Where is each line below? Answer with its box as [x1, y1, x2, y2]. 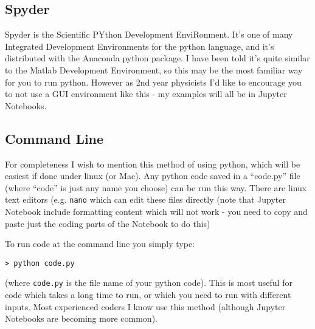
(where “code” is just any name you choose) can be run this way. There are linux [5, 181, 307, 194]
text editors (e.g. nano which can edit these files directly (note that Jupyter [5, 193, 286, 206]
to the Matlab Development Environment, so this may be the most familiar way [5, 63, 303, 76]
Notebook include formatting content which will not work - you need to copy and [5, 205, 308, 217]
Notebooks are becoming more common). [5, 312, 157, 325]
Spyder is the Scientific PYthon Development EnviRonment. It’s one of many [5, 28, 293, 41]
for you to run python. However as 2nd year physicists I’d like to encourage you [5, 75, 302, 88]
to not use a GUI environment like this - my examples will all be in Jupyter [5, 87, 287, 100]
